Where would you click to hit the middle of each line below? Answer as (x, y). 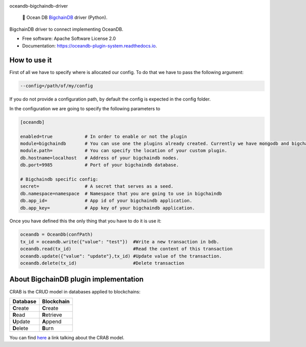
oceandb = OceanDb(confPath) (57, 234)
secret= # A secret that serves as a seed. (97, 187)
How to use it (31, 60)
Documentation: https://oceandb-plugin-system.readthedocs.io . (90, 45)
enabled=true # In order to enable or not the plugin (104, 136)
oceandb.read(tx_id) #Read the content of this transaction (126, 249)
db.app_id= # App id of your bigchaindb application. (106, 201)
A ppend (52, 321)
